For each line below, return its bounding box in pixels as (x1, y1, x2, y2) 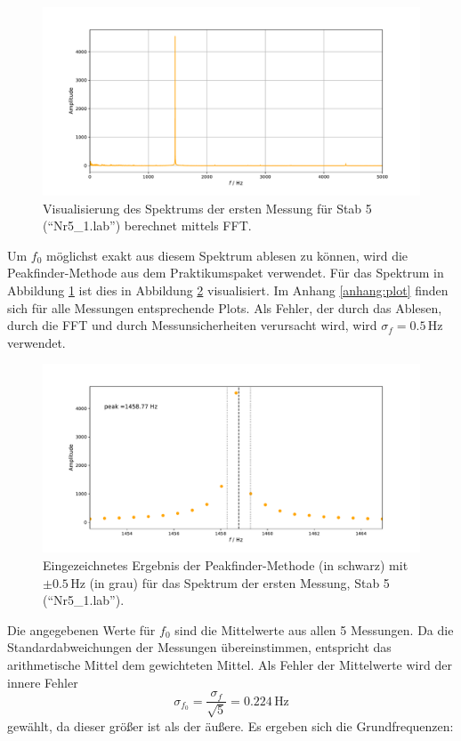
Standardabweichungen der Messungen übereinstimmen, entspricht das (7, 638, 392, 656)
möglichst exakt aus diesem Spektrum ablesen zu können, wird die (46, 246, 408, 264)
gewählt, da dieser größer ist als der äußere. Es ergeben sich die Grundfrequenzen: (7, 716, 454, 735)
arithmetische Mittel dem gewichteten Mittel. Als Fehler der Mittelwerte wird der (7, 655, 452, 673)
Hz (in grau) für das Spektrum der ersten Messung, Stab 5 (70, 573, 390, 592)
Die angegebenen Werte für (7, 620, 156, 639)
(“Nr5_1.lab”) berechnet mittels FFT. (43, 216, 252, 235)
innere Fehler (7, 673, 78, 691)
